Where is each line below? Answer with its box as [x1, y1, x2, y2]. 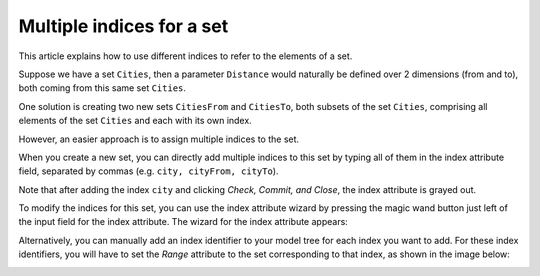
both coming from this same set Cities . [18, 82, 187, 94]
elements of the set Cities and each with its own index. [18, 115, 252, 127]
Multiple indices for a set [18, 15, 229, 37]
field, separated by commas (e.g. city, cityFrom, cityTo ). [18, 165, 279, 177]
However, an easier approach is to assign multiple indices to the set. [18, 133, 300, 145]
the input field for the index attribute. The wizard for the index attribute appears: [18, 216, 349, 228]
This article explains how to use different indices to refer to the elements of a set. [18, 50, 353, 62]
